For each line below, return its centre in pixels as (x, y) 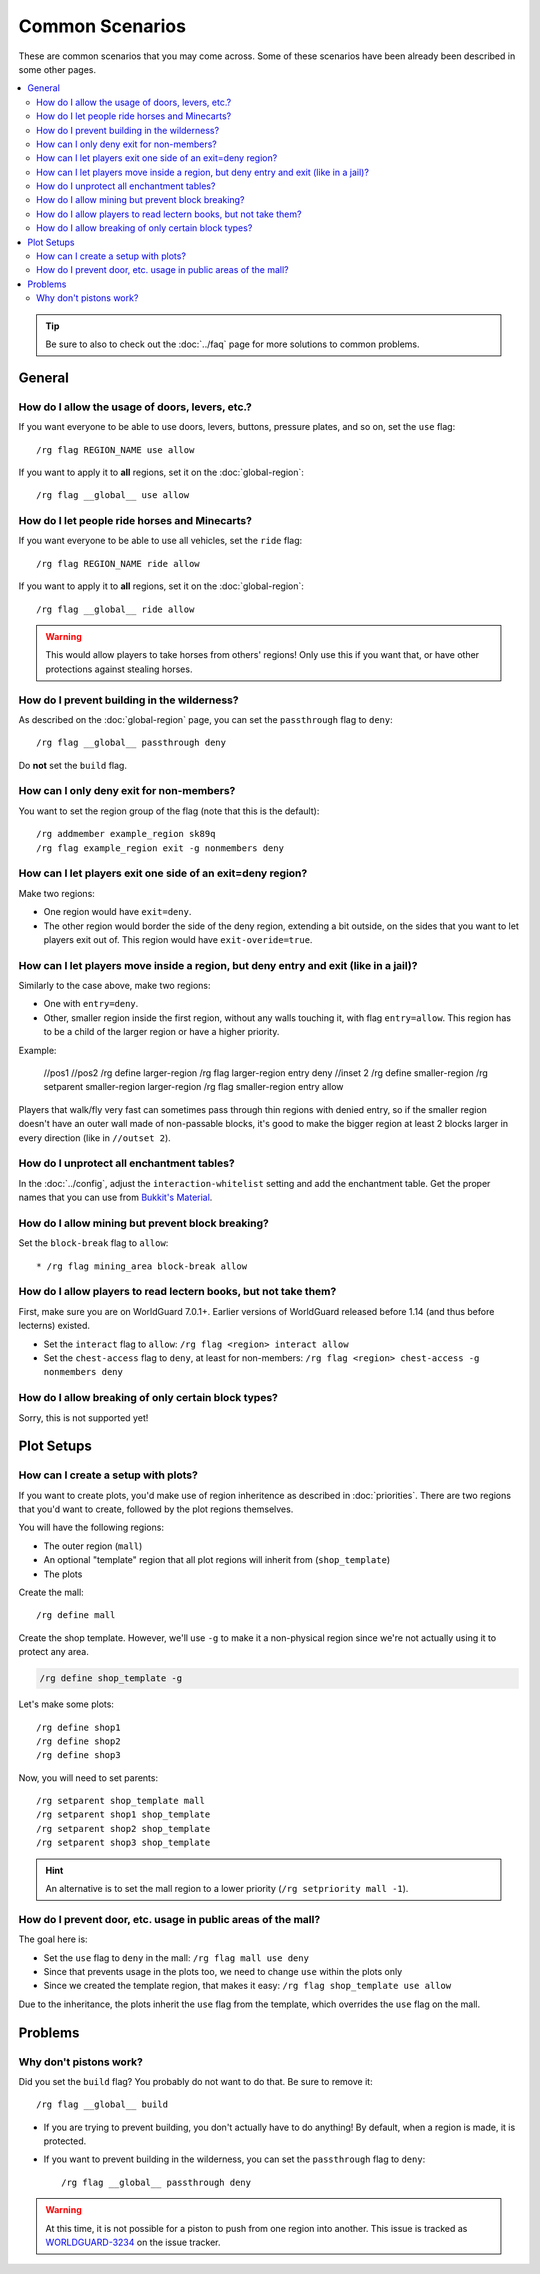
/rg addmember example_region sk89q (126, 834)
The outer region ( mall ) (93, 1546)
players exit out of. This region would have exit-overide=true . (178, 939)
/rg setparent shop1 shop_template (123, 1814)
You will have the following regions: (91, 1527)
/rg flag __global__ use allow (113, 495)
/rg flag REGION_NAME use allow (115, 449)
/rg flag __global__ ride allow (115, 609)
